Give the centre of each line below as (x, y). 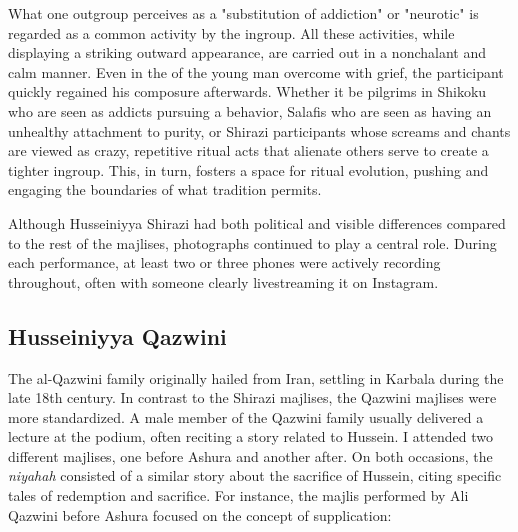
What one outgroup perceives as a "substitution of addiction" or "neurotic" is (243, 13)
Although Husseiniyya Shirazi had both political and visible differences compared (257, 222)
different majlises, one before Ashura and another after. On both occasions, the (250, 455)
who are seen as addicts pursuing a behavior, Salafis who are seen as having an (250, 110)
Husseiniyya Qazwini (117, 335)
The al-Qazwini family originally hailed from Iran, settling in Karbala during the (256, 377)
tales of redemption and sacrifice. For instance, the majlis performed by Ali (238, 495)
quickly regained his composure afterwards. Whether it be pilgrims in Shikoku (247, 91)
